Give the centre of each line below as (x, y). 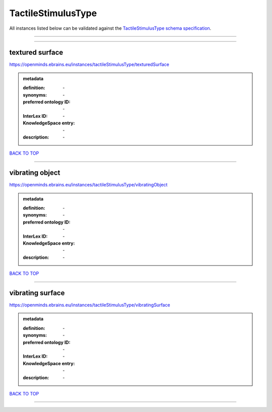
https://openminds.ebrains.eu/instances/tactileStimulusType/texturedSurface (89, 64)
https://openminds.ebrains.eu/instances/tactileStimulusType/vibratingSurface (90, 305)
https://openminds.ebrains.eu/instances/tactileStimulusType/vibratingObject (88, 185)
